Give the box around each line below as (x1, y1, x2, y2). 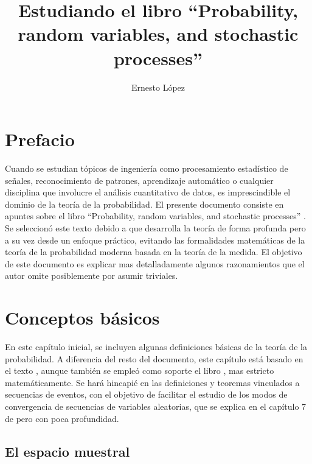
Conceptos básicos (5, 305, 160, 330)
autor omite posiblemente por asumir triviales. (5, 269, 178, 282)
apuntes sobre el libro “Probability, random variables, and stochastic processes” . (5, 209, 306, 222)
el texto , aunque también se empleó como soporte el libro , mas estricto (5, 364, 274, 377)
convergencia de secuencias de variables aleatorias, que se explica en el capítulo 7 (5, 400, 307, 413)
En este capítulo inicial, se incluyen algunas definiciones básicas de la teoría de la (5, 340, 307, 353)
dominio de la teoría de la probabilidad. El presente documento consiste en (5, 197, 284, 210)
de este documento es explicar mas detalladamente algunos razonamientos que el (5, 257, 305, 270)
